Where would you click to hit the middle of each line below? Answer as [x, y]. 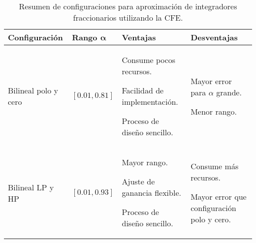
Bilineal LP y [31, 187]
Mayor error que [219, 197]
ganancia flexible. [151, 193]
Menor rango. [214, 111]
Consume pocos [149, 60]
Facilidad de [143, 90]
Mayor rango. [145, 162]
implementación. [150, 102]
